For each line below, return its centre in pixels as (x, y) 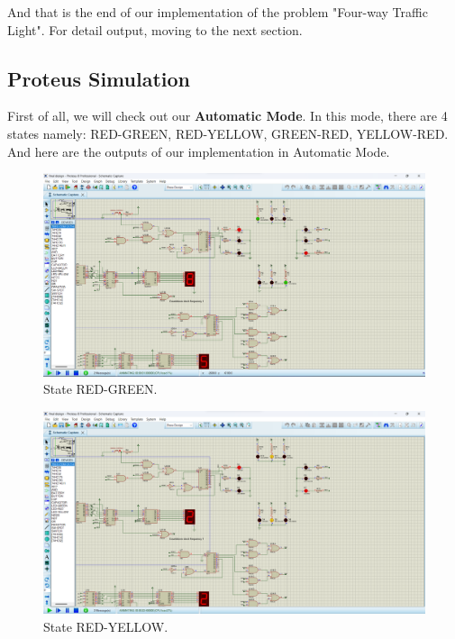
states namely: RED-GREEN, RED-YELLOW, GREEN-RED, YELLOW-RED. (228, 133)
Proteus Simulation (99, 78)
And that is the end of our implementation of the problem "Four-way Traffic (218, 12)
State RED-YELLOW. (106, 626)
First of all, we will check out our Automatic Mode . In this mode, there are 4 (227, 116)
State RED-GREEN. (100, 389)
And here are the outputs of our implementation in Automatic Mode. (199, 151)
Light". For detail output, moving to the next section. (155, 29)
